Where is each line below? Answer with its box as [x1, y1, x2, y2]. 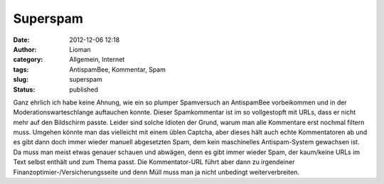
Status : [13, 85, 36, 94]
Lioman [69, 45, 92, 53]
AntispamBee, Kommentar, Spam [69, 65, 166, 74]
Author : [13, 45, 37, 53]
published [69, 85, 99, 94]
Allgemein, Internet [69, 55, 125, 64]
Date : [13, 36, 30, 44]
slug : [13, 75, 28, 84]
